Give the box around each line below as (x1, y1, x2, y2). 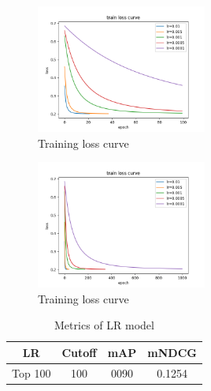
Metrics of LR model (54, 317, 154, 333)
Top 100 (12, 364, 51, 381)
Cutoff (61, 344, 97, 360)
